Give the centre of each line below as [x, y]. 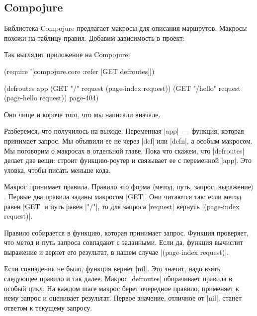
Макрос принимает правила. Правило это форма [77, 187]
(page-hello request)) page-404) [51, 98]
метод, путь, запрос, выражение [203, 187]
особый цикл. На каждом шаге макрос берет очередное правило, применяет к [122, 288]
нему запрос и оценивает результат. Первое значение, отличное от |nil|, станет [123, 298]
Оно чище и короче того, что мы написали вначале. [82, 114]
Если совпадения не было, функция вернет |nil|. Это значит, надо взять [112, 269]
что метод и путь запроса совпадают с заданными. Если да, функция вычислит [124, 242]
